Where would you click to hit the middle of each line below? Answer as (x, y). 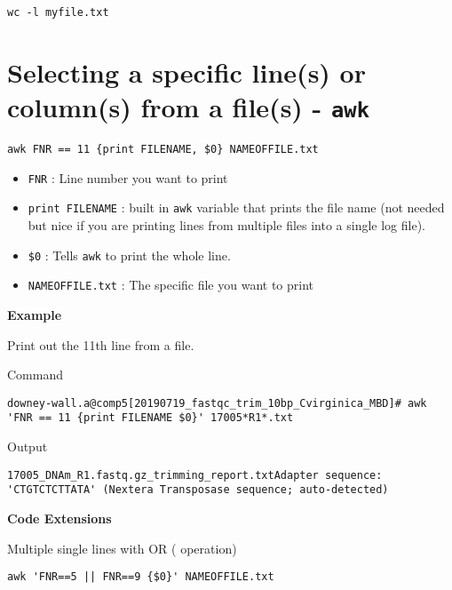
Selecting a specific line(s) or (186, 72)
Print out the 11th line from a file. (101, 344)
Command (35, 375)
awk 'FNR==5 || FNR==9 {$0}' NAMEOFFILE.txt (141, 577)
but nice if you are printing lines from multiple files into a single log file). (226, 225)
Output (28, 446)
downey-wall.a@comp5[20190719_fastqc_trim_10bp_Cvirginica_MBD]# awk (217, 403)
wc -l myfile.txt (58, 12)
